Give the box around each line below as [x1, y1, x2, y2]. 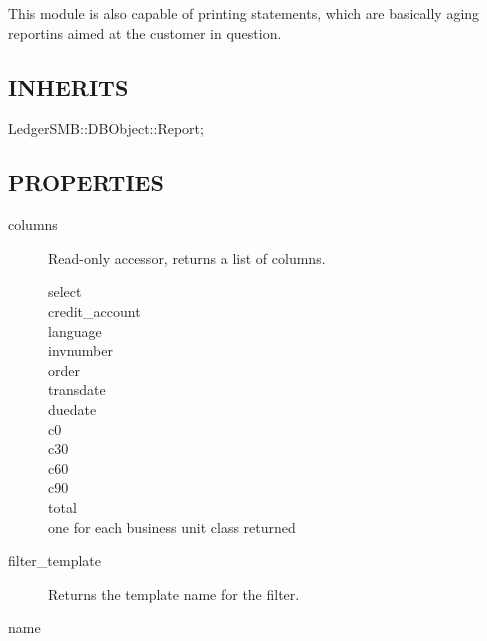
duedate [48, 398, 97, 419]
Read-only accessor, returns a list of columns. [48, 247, 326, 268]
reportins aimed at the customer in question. [8, 22, 282, 43]
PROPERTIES [8, 167, 164, 198]
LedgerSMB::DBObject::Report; [8, 118, 204, 139]
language [48, 320, 102, 341]
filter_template [8, 550, 101, 571]
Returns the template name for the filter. [48, 583, 300, 604]
